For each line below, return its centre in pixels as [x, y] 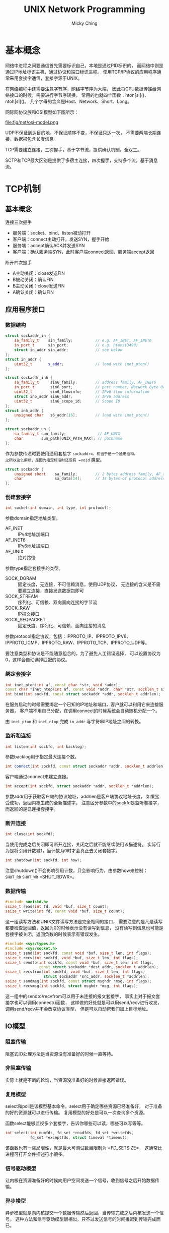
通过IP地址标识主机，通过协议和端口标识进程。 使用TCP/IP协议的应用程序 [81, 72]
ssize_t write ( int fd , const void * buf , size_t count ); [65, 911]
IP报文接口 [29, 614]
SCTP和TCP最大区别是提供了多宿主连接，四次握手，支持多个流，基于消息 [81, 160]
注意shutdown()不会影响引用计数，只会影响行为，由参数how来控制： [76, 870]
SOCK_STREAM [22, 597]
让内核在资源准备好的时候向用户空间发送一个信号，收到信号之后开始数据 [80, 1181]
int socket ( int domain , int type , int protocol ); [58, 508]
